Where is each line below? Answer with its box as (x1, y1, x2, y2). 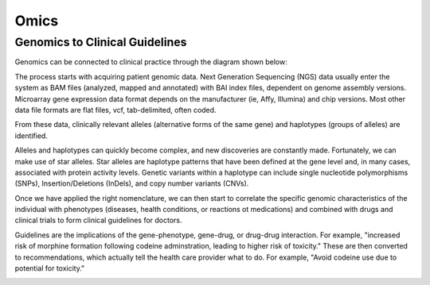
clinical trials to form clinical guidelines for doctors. (14, 215, 182, 225)
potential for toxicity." (14, 264, 85, 273)
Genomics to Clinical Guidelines (14, 35, 187, 49)
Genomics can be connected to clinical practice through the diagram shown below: (14, 57, 287, 67)
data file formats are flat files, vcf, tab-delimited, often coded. (14, 105, 217, 114)
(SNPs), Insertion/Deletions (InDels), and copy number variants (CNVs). (14, 179, 249, 188)
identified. (14, 131, 48, 141)
